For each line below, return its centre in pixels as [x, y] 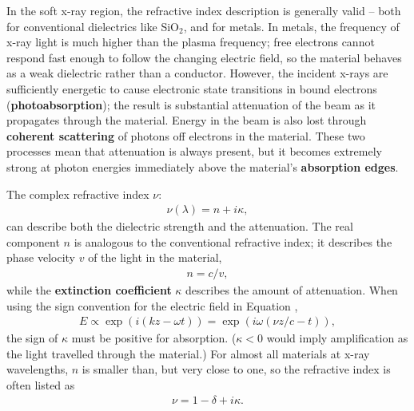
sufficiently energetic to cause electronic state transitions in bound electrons [192, 88]
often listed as [41, 384]
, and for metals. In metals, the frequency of [291, 26]
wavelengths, [38, 369]
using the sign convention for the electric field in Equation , [152, 305]
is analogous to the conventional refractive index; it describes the [233, 241]
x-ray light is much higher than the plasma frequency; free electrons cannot [191, 42]
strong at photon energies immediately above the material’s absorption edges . [203, 166]
